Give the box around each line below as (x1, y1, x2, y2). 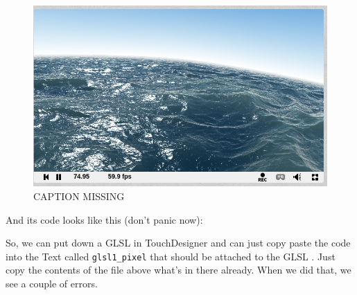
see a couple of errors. (6, 276, 98, 290)
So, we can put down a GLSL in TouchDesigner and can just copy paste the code (6, 235, 351, 250)
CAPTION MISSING (33, 188, 125, 203)
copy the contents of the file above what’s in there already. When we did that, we (6, 262, 351, 277)
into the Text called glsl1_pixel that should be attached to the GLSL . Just (6, 249, 336, 263)
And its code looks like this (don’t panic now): (6, 212, 203, 226)
